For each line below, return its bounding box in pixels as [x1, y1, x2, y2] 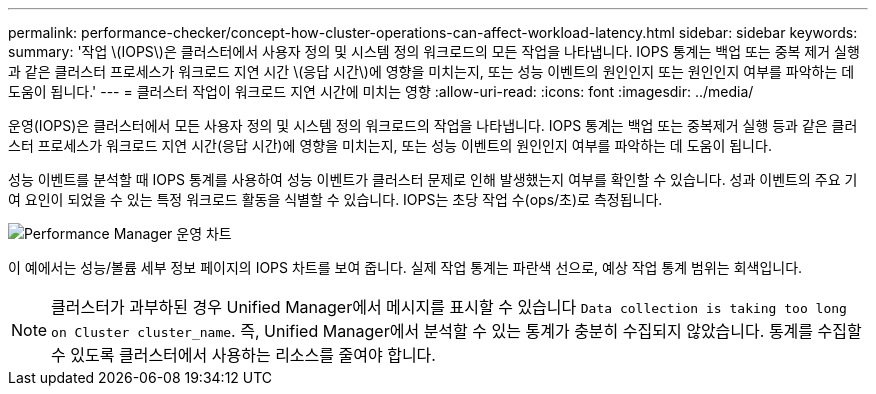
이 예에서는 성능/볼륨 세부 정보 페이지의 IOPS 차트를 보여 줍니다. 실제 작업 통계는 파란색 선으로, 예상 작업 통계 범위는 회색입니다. [8, 259, 803, 276]
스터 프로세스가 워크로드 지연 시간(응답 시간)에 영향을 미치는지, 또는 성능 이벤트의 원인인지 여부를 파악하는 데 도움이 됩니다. [8, 137, 772, 154]
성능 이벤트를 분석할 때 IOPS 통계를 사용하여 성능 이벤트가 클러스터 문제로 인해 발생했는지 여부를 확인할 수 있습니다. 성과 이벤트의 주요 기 [8, 171, 858, 188]
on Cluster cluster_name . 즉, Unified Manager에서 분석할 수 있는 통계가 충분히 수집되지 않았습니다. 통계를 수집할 [51, 321, 862, 341]
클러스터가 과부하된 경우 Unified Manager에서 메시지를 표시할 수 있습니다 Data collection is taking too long [51, 297, 847, 317]
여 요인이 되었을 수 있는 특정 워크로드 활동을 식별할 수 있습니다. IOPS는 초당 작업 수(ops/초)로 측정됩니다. [8, 191, 663, 208]
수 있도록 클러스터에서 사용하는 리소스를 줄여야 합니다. [51, 345, 436, 365]
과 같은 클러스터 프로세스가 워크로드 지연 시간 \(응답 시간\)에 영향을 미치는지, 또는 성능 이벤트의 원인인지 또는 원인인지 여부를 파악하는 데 [8, 63, 855, 80]
